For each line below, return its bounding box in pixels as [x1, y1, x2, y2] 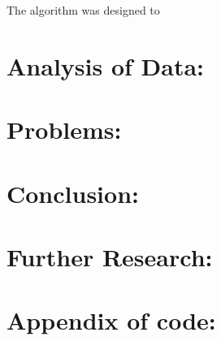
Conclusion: [6, 176, 139, 209]
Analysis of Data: [6, 49, 204, 82]
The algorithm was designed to [6, 2, 160, 18]
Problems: [6, 113, 122, 146]
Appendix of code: [6, 304, 216, 337]
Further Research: [6, 240, 213, 273]
